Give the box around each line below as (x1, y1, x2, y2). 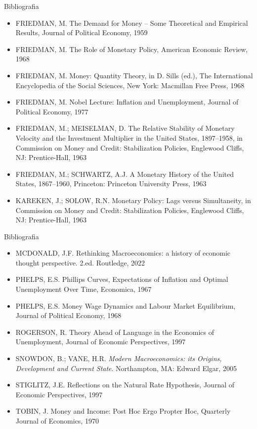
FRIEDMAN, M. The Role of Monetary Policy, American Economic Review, (15, 44, 248, 54)
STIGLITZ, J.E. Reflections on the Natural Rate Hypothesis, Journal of (15, 379, 234, 390)
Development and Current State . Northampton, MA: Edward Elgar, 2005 (15, 363, 237, 373)
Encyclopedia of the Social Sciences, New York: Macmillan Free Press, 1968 (15, 80, 245, 90)
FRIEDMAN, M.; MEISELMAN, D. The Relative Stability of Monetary (15, 123, 235, 133)
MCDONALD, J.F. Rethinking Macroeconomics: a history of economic (15, 248, 231, 258)
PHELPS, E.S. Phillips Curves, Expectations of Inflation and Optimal (15, 274, 228, 284)
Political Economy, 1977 (15, 106, 88, 116)
